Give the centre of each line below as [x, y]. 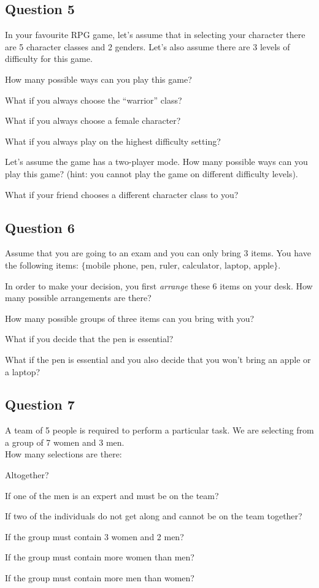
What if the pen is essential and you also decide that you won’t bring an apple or [158, 359]
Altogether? [27, 475]
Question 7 [40, 404]
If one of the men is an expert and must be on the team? [112, 495]
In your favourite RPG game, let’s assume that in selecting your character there [155, 35]
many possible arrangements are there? [78, 298]
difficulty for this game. [49, 59]
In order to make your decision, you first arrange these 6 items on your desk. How [159, 285]
